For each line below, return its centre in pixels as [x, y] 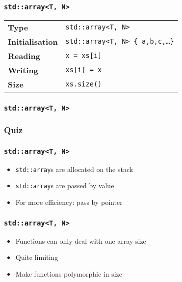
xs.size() [84, 84]
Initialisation [33, 41]
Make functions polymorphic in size [69, 273]
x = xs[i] [84, 56]
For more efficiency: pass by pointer [69, 202]
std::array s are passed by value [65, 185]
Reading [24, 56]
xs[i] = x [84, 70]
